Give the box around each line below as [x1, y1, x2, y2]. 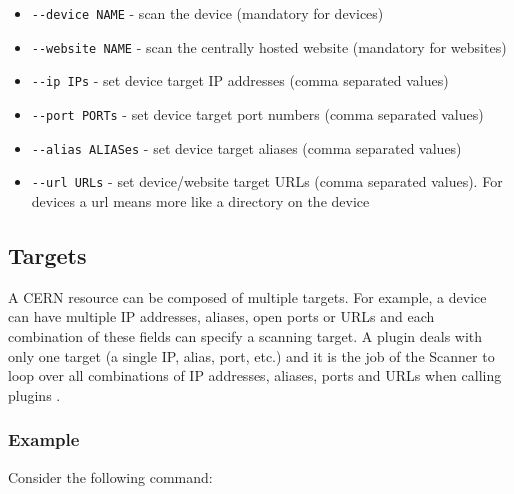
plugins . [8, 384, 61, 405]
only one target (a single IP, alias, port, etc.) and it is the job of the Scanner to [8, 345, 495, 366]
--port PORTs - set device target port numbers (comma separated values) [31, 103, 484, 124]
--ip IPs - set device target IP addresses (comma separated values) [31, 70, 449, 91]
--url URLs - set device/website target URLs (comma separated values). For [31, 171, 503, 192]
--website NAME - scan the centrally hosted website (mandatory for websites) [31, 36, 507, 57]
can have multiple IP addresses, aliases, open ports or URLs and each [8, 306, 435, 327]
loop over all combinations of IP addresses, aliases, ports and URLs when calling [8, 365, 502, 386]
